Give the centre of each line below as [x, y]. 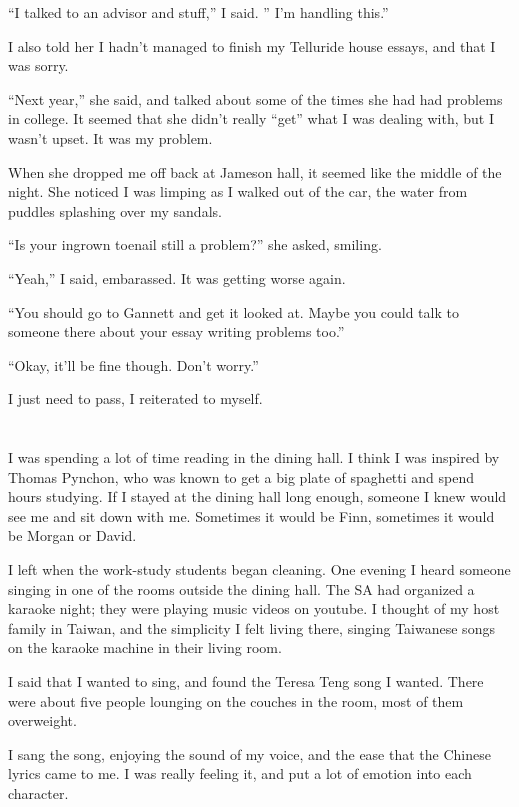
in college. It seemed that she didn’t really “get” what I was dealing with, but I [251, 118]
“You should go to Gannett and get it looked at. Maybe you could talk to [233, 311]
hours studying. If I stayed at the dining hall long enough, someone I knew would [257, 496]
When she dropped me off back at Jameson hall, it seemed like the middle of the [255, 171]
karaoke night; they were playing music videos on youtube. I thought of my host [254, 608]
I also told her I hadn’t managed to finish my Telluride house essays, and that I [252, 45]
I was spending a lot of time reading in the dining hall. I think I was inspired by [254, 457]
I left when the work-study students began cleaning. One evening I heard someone [259, 569]
